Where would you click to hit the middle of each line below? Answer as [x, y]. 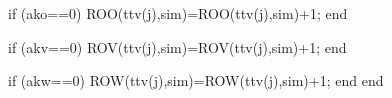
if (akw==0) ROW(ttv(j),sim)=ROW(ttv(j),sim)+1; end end [196, 80]
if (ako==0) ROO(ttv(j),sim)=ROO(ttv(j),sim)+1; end [178, 13]
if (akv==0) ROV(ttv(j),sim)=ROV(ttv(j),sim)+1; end [177, 46]
